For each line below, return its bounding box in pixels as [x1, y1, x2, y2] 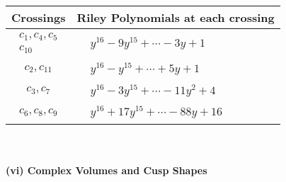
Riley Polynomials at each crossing [76, 9, 275, 25]
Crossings [11, 9, 66, 25]
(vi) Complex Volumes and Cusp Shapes [6, 162, 207, 177]
